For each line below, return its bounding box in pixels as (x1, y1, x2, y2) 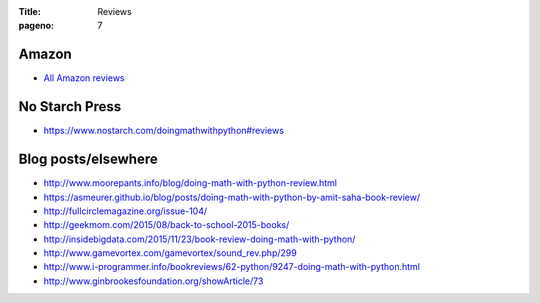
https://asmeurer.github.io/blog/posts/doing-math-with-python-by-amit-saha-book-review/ (43, 191, 421, 203)
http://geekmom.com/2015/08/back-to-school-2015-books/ (43, 219, 290, 231)
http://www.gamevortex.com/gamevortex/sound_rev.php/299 (43, 247, 297, 259)
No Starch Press (18, 98, 122, 115)
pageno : (18, 20, 55, 32)
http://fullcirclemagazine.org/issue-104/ (43, 205, 208, 217)
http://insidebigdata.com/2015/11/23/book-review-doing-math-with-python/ (43, 233, 356, 245)
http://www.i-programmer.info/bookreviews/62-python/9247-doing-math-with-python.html (43, 261, 420, 273)
